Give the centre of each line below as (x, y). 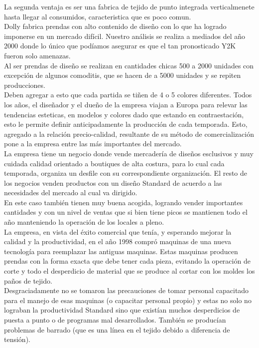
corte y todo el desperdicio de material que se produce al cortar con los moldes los (129, 271)
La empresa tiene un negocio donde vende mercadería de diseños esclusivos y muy (129, 153)
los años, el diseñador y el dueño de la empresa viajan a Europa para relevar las (126, 104)
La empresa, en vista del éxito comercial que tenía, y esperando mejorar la (118, 231)
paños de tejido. (28, 280)
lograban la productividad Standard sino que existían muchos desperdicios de (122, 310)
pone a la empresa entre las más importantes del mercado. (93, 144)
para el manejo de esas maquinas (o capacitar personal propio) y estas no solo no (128, 300)
